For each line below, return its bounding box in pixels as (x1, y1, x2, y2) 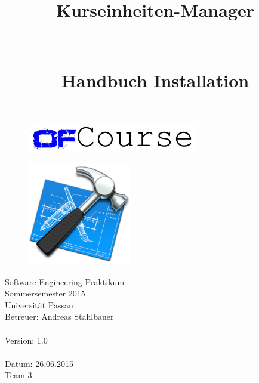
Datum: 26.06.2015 (5, 357, 73, 369)
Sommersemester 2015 (5, 287, 85, 299)
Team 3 (5, 369, 32, 381)
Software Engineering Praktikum (5, 275, 125, 288)
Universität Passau (5, 298, 73, 311)
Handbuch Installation (61, 67, 249, 92)
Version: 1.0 (5, 333, 48, 346)
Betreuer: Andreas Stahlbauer (5, 310, 114, 323)
